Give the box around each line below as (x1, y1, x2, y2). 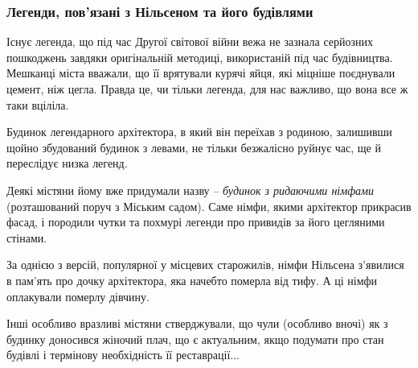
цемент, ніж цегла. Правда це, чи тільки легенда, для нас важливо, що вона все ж (6, 81, 408, 97)
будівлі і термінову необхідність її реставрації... (6, 346, 240, 363)
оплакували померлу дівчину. (6, 287, 150, 304)
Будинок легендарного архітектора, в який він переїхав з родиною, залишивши (6, 123, 392, 140)
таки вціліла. (6, 96, 69, 113)
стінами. (6, 229, 47, 246)
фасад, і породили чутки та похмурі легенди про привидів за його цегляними (6, 213, 385, 230)
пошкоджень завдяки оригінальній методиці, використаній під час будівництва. (6, 48, 393, 65)
